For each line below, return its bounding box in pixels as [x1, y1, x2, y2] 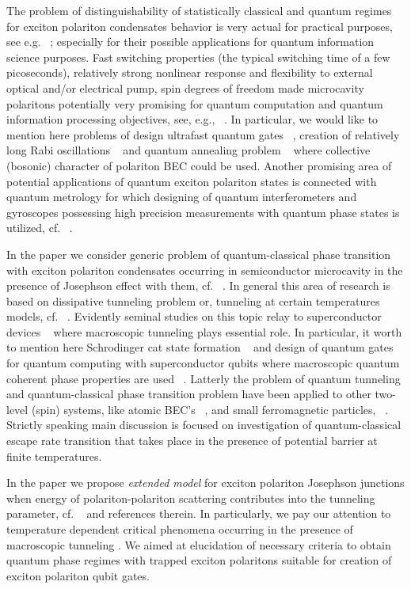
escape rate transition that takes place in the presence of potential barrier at [6, 432, 378, 449]
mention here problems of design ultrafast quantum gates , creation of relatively [6, 126, 400, 142]
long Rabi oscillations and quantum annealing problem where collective [6, 142, 371, 158]
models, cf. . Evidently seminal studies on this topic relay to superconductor [6, 308, 382, 325]
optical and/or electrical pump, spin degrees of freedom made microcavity [6, 79, 364, 96]
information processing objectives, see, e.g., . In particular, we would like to [6, 111, 379, 127]
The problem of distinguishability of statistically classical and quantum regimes [6, 2, 392, 18]
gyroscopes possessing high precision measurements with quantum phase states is [6, 203, 400, 220]
